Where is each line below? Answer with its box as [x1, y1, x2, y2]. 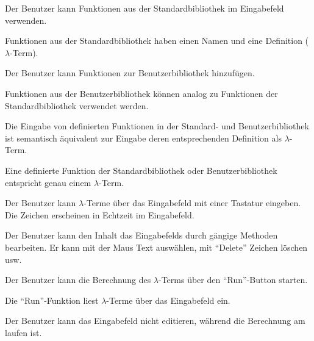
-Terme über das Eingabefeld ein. [106, 293, 230, 306]
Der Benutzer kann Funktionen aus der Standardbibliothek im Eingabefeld [5, 2, 284, 14]
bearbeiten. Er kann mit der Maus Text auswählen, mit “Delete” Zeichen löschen [5, 240, 308, 253]
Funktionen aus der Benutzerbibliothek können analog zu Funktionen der [5, 87, 278, 99]
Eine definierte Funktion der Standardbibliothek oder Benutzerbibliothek [5, 163, 277, 176]
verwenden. [5, 13, 47, 26]
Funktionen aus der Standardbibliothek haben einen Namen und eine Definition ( [5, 34, 309, 47]
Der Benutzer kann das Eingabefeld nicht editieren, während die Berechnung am [5, 314, 305, 327]
